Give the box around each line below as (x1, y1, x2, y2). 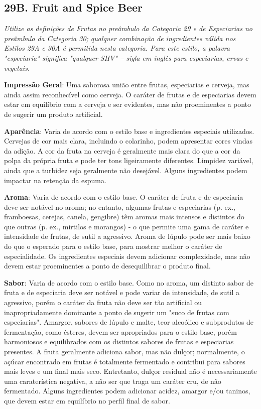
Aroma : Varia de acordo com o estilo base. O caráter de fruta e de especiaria (4, 192, 243, 202)
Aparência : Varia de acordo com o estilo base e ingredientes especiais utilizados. (4, 125, 254, 136)
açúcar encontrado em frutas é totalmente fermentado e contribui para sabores (4, 356, 245, 366)
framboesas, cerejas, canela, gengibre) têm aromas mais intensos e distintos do (4, 211, 244, 222)
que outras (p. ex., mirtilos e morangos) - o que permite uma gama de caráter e (4, 221, 249, 231)
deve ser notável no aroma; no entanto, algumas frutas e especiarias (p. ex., (4, 201, 235, 212)
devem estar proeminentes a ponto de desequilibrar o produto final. (4, 260, 211, 271)
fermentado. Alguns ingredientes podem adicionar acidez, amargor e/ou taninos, (4, 385, 250, 396)
